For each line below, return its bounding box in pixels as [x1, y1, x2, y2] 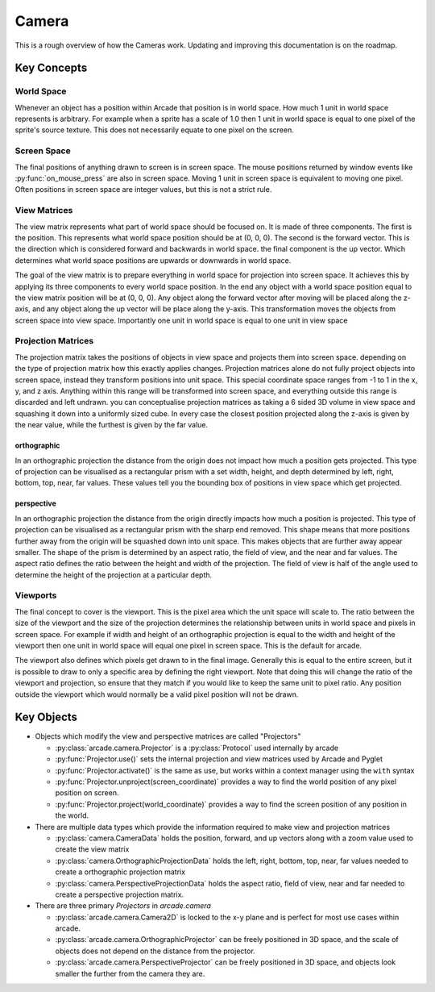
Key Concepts [14, 61, 88, 75]
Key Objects [14, 711, 78, 724]
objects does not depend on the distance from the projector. [55, 946, 255, 956]
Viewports [14, 590, 57, 601]
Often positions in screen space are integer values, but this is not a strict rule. [14, 185, 272, 194]
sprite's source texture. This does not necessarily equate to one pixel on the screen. [14, 125, 294, 135]
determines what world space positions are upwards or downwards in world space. [14, 255, 292, 265]
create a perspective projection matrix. [55, 890, 184, 899]
